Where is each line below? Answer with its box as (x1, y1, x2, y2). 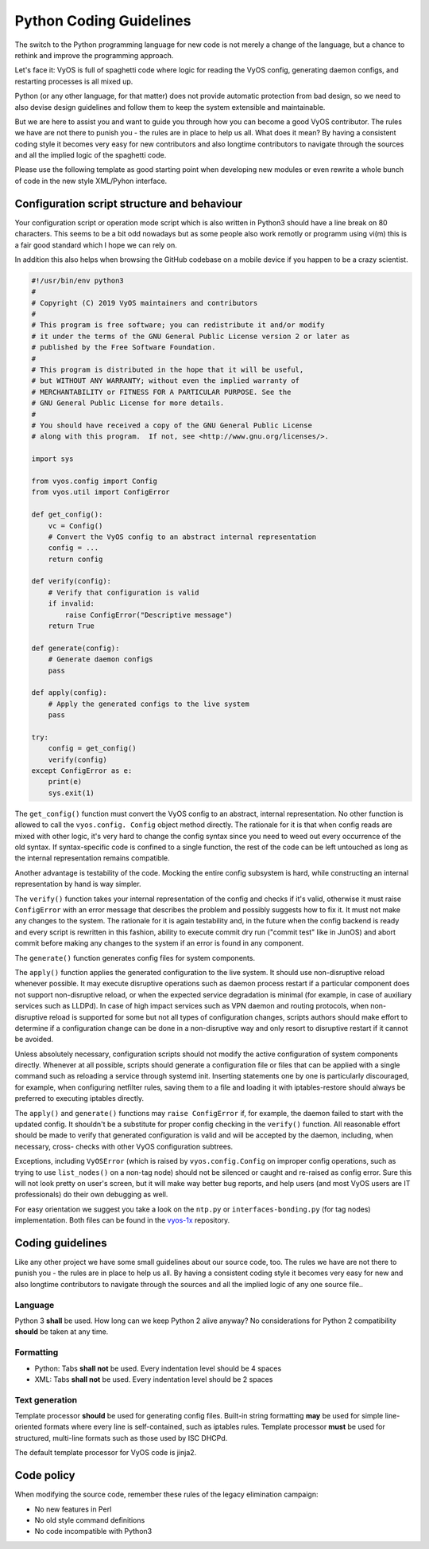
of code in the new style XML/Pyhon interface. (14, 176, 168, 185)
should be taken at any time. (14, 1327, 109, 1336)
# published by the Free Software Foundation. (31, 343, 216, 352)
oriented (14, 1422, 43, 1432)
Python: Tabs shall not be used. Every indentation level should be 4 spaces (34, 1364, 282, 1373)
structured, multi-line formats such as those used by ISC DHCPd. (14, 1433, 228, 1442)
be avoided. (14, 1035, 54, 1044)
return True (48, 622, 95, 630)
